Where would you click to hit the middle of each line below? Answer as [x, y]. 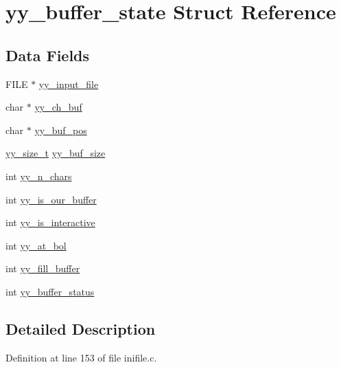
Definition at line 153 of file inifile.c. [81, 357]
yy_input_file [69, 84]
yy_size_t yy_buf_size [56, 153]
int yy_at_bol [36, 245]
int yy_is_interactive [50, 222]
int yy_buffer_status [50, 291]
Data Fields [48, 55]
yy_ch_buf [58, 107]
